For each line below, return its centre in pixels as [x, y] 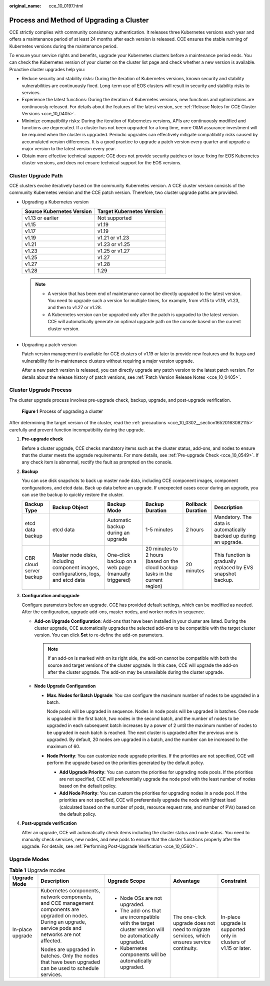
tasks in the [159, 574]
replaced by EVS [234, 568]
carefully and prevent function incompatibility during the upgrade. [77, 430]
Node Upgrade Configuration [65, 686]
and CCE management [67, 903]
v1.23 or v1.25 [114, 244]
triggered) [119, 580]
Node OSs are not [141, 898]
